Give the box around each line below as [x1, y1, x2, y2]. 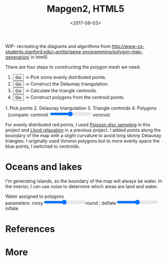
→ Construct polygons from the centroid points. [24, 94, 125, 100]
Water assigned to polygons [5, 193, 64, 199]
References [5, 223, 55, 235]
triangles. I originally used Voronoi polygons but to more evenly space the [5, 138, 160, 144]
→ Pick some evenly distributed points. [24, 74, 107, 80]
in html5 [30, 54, 48, 60]
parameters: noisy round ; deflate [5, 200, 117, 206]
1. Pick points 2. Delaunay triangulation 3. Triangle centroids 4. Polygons [5, 105, 157, 111]
